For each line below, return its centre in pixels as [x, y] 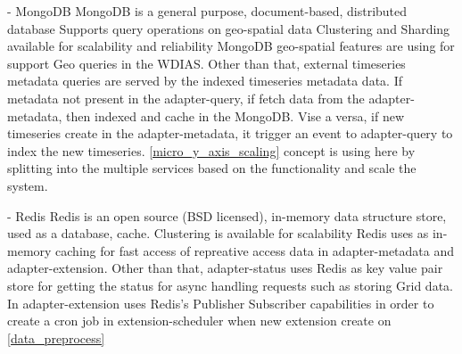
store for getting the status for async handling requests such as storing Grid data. [230, 285]
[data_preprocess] [56, 338]
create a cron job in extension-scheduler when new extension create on [199, 321]
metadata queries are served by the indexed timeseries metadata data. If [205, 81]
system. [28, 185]
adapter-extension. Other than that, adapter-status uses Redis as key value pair [225, 268]
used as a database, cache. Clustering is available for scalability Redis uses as [218, 233]
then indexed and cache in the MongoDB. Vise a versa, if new [235, 115]
